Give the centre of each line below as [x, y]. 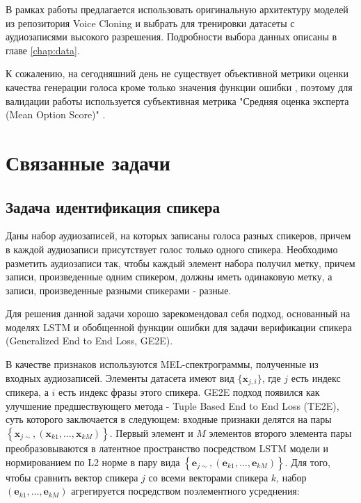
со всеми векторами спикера [208, 477]
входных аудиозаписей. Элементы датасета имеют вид [120, 377]
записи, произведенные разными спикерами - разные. [119, 290]
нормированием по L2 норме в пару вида [93, 462]
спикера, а [27, 392]
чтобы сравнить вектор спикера [72, 477]
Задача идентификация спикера [113, 206]
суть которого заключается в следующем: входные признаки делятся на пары [169, 419]
